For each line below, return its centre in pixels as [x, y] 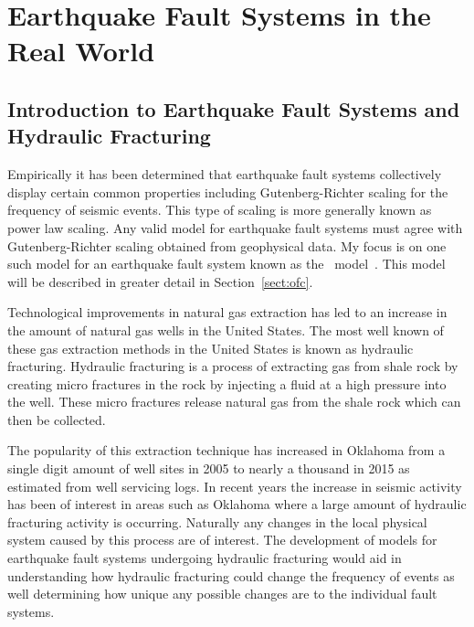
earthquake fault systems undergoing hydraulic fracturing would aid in [205, 558]
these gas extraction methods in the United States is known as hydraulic [211, 348]
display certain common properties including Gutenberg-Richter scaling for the [228, 191]
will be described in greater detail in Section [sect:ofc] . [160, 281]
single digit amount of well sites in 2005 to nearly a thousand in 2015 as [209, 468]
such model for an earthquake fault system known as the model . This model [226, 264]
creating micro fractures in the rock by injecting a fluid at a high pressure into [227, 383]
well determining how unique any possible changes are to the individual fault [222, 594]
